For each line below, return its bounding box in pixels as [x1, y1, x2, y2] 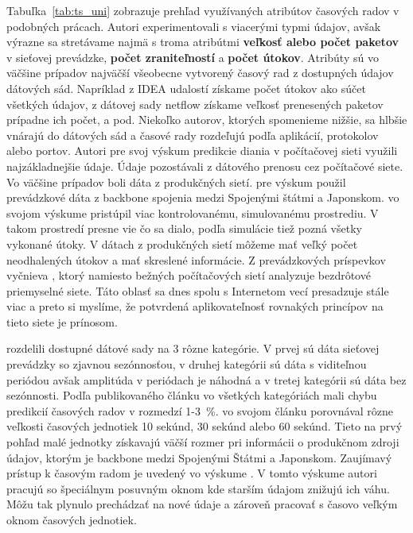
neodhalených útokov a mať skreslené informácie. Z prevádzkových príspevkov [6, 251, 386, 268]
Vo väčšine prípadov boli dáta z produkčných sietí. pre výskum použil [6, 173, 346, 190]
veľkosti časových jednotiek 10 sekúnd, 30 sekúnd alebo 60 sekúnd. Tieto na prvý [6, 418, 403, 435]
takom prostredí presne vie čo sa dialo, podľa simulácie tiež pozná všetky [6, 220, 362, 237]
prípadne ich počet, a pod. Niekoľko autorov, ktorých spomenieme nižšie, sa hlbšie [6, 111, 407, 128]
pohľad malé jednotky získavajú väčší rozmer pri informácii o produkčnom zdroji [6, 434, 399, 450]
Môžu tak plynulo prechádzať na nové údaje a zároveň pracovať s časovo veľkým [6, 496, 398, 512]
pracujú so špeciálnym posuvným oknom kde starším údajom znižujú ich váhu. [6, 480, 390, 496]
